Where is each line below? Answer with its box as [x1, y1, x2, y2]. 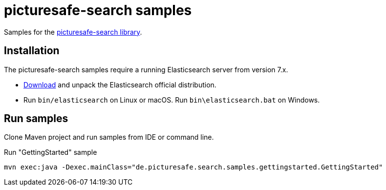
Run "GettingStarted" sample [4, 148, 97, 157]
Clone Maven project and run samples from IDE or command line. [4, 133, 214, 142]
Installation [4, 44, 60, 57]
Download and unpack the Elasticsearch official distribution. [23, 80, 216, 89]
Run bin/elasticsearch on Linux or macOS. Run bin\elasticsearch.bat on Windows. [23, 95, 320, 104]
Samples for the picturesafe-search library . [4, 27, 142, 36]
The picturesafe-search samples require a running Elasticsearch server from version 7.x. [4, 65, 288, 74]
